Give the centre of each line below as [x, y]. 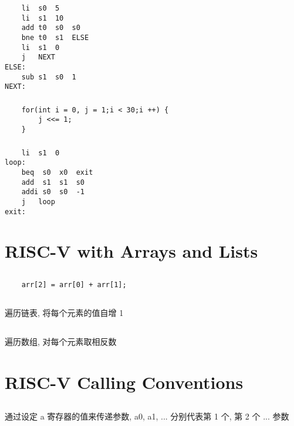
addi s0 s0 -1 [53, 192]
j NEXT [38, 57]
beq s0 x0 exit [57, 172]
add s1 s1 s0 [53, 182]
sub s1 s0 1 [49, 77]
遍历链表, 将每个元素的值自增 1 [64, 313]
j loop [38, 202]
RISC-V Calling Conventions [124, 382]
